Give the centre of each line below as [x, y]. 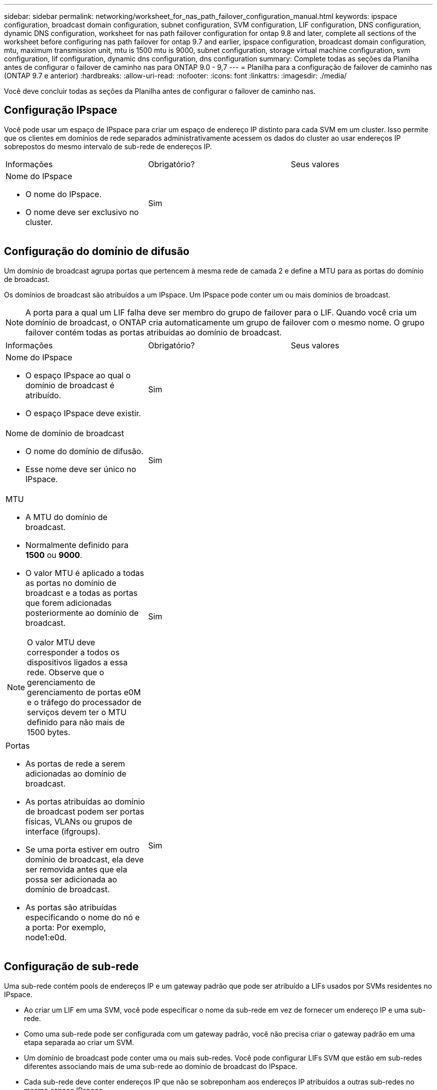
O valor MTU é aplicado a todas [85, 573]
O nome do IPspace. [64, 194]
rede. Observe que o [66, 672]
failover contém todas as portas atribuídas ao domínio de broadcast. [154, 332]
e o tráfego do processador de [84, 702]
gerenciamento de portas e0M [84, 692]
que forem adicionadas [69, 603]
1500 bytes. [49, 732]
